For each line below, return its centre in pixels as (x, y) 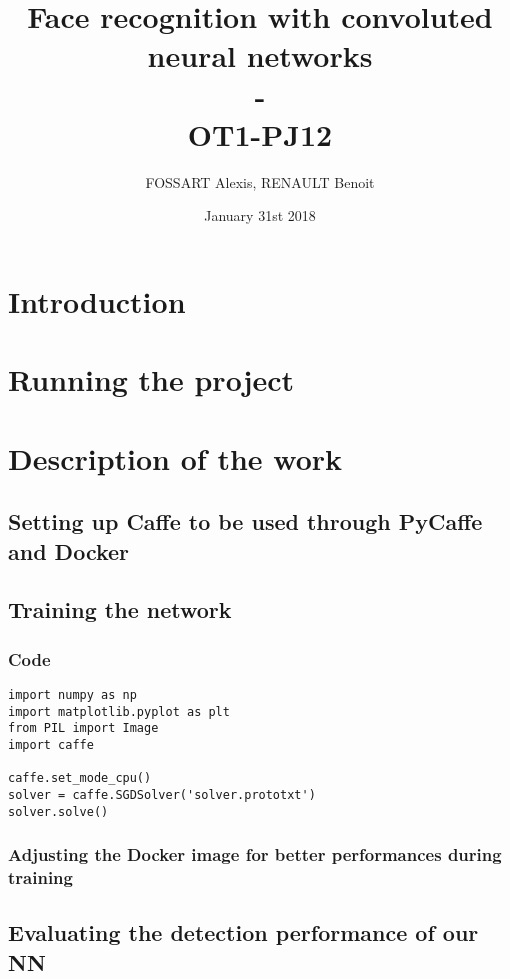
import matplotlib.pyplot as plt (119, 711)
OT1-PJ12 (260, 133)
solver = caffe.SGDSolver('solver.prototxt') (162, 794)
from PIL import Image (83, 728)
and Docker (69, 550)
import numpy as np (72, 694)
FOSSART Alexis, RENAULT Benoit (260, 181)
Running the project (151, 379)
